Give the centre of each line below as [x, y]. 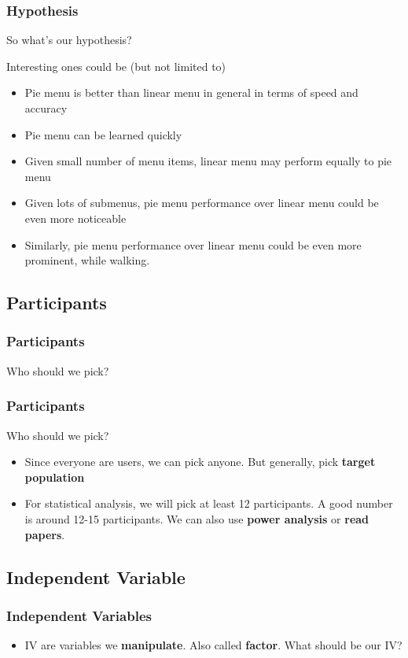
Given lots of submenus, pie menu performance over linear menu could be [202, 203]
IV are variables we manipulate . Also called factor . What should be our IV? [213, 645]
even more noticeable [75, 218]
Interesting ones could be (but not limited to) [116, 66]
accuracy [46, 108]
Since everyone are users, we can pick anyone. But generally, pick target [200, 462]
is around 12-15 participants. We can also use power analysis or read [197, 518]
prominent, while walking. [87, 260]
